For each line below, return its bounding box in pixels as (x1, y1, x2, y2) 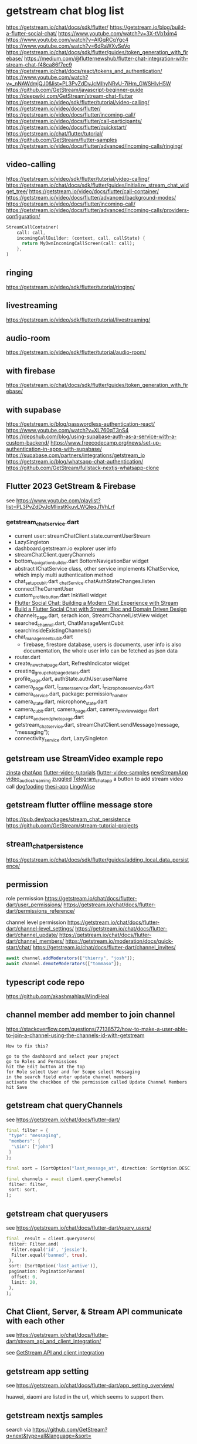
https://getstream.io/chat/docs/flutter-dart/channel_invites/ (32, 944, 176, 951)
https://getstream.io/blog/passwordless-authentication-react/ (6, 420, 155, 428)
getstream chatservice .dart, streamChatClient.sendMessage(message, (14, 721, 180, 730)
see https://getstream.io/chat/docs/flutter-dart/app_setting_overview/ (6, 1382, 175, 1389)
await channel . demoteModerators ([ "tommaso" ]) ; (6, 961, 122, 967)
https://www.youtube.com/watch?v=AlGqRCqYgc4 (6, 36, 129, 43)
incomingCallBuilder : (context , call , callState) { (16, 235, 145, 241)
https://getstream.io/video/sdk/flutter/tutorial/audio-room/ (6, 349, 147, 356)
